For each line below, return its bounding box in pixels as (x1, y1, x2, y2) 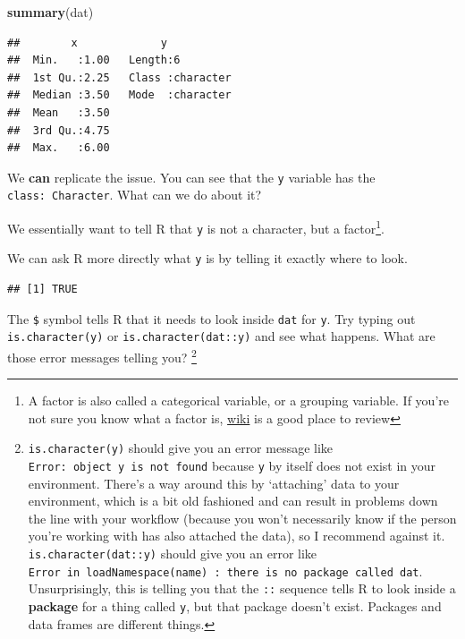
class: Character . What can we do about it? (7, 185, 262, 204)
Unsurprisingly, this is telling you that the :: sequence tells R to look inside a (28, 579, 456, 598)
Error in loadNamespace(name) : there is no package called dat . (28, 561, 423, 580)
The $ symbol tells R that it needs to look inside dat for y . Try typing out (7, 309, 416, 328)
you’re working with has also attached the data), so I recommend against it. (28, 526, 445, 545)
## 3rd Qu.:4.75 (7, 124, 110, 137)
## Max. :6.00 (7, 141, 110, 155)
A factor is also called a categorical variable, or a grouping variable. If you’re (28, 391, 449, 410)
